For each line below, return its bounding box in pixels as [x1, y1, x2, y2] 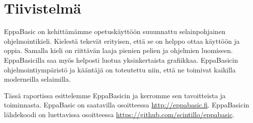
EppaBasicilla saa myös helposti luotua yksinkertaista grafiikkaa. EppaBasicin [4, 54, 238, 65]
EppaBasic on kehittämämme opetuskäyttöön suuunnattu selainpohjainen [4, 26, 226, 36]
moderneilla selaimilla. [4, 74, 71, 84]
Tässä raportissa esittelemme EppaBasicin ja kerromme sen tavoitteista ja [4, 90, 226, 100]
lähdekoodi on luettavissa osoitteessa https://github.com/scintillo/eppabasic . [4, 109, 234, 119]
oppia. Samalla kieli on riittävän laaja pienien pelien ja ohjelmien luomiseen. [4, 45, 233, 55]
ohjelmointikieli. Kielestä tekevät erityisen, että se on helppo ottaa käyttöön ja [4, 35, 240, 46]
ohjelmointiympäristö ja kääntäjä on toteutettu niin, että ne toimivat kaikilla [4, 64, 236, 74]
